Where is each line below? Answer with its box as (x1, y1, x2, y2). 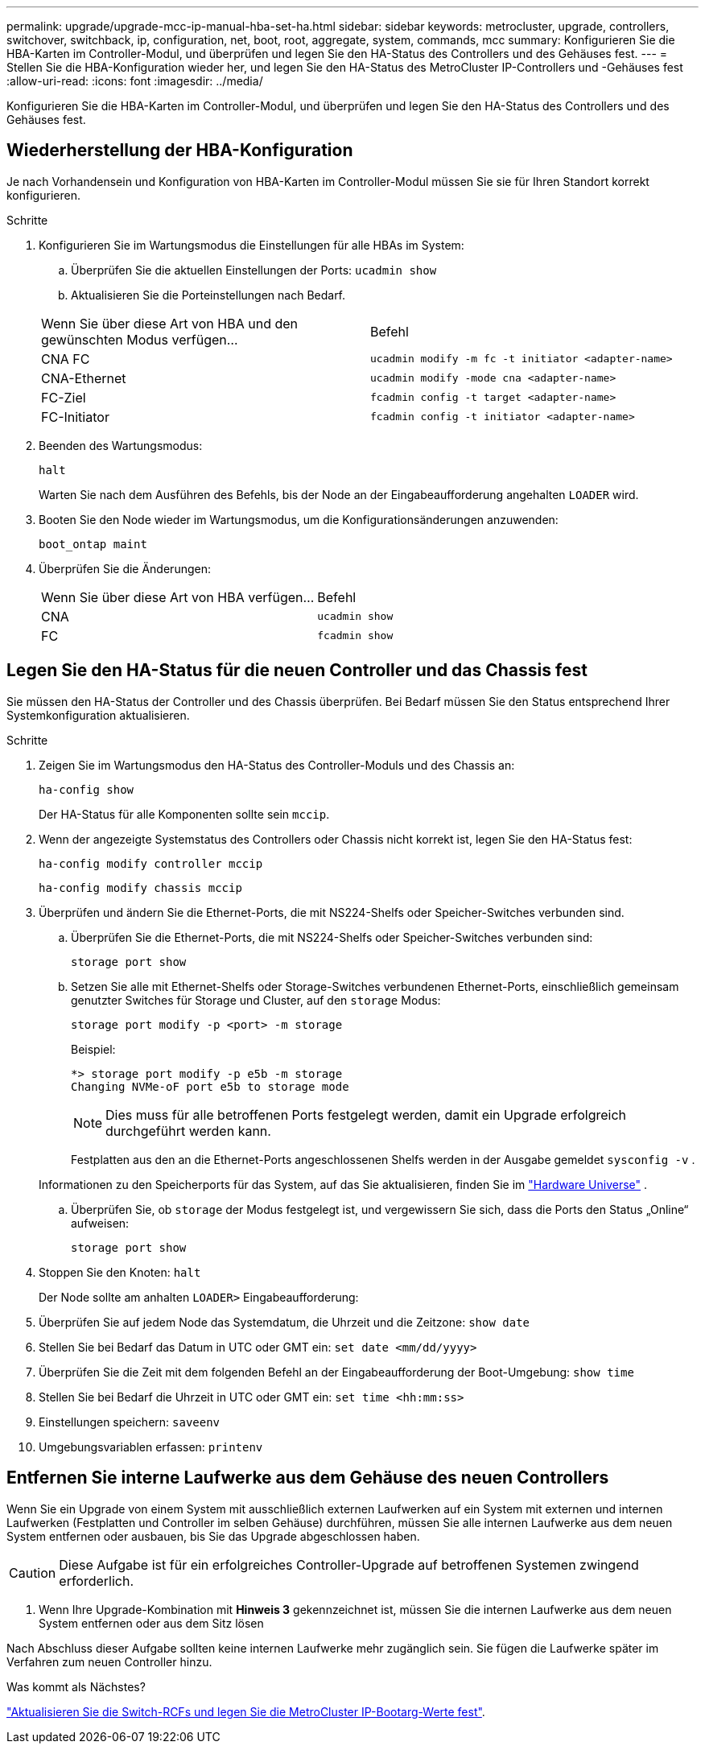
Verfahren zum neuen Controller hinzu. (6, 1654, 212, 1669)
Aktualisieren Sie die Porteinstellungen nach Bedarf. (71, 287, 346, 302)
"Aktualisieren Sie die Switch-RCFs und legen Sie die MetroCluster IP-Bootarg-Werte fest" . (6, 1704, 485, 1719)
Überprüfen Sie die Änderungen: (39, 561, 211, 576)
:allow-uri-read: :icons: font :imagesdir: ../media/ (6, 74, 263, 88)
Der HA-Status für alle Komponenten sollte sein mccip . (39, 807, 330, 821)
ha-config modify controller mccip (39, 856, 263, 870)
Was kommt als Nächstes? (6, 1679, 146, 1694)
